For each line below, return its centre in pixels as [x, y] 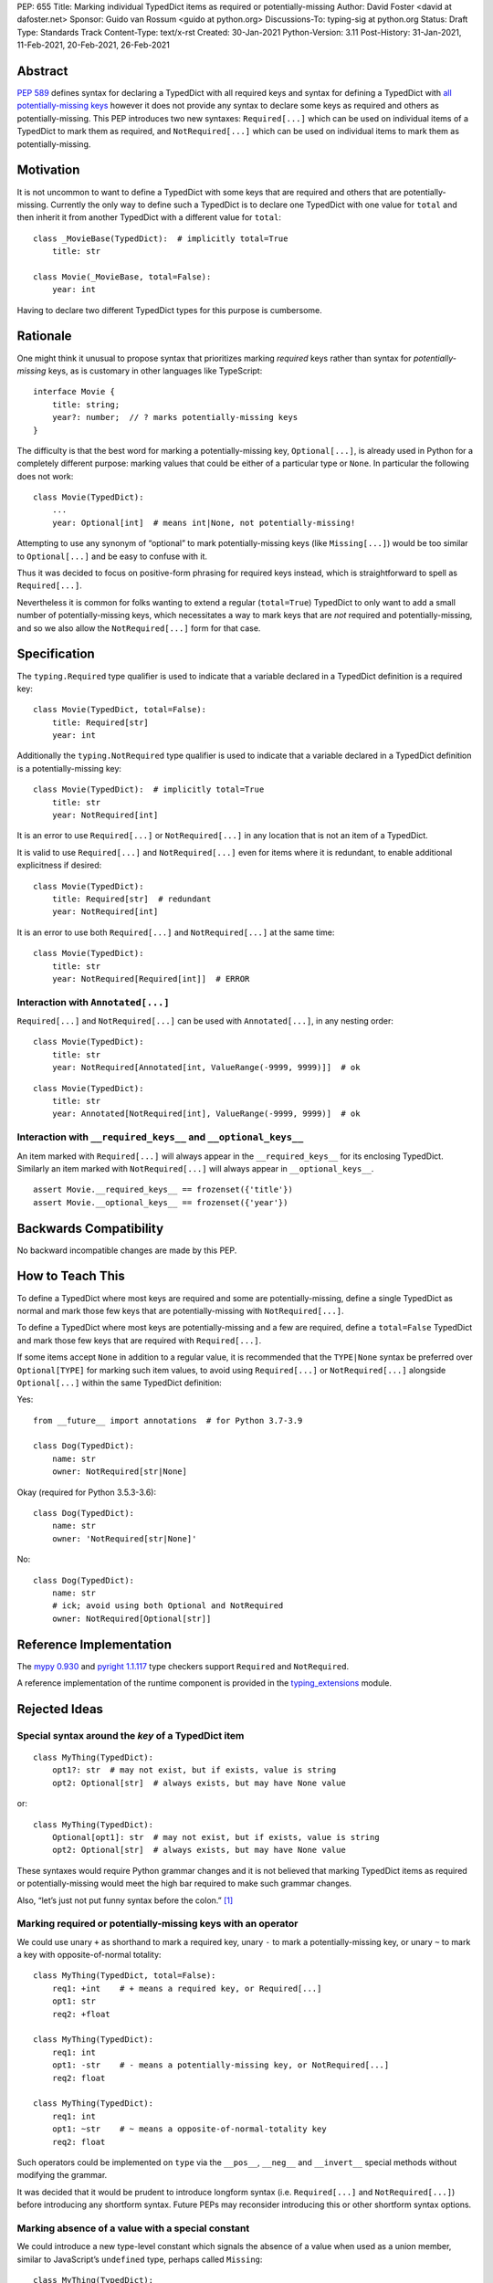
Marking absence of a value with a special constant [133, 2228]
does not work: [45, 476]
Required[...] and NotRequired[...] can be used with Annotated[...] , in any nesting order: [205, 1021]
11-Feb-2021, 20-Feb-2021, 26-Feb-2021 [94, 45]
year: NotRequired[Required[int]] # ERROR [151, 978]
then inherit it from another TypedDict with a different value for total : [149, 217]
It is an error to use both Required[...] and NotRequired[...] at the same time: [176, 932]
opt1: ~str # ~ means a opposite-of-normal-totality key [189, 2129]
